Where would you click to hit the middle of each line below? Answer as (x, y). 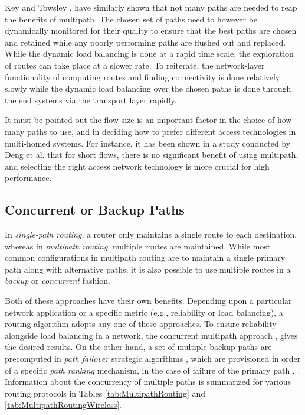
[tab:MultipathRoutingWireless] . (63, 405)
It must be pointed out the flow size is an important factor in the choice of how (148, 120)
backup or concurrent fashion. (58, 281)
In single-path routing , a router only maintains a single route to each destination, (151, 234)
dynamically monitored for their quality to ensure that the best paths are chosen (151, 30)
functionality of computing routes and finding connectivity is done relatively (142, 77)
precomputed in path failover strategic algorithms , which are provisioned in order (153, 359)
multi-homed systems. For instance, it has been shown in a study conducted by (148, 143)
